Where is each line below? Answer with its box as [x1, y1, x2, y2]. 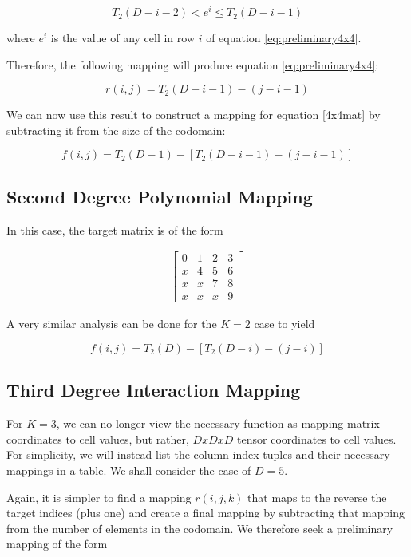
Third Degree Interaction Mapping [6, 377, 301, 402]
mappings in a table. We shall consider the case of [6, 461, 251, 478]
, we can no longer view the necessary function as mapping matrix [56, 415, 380, 432]
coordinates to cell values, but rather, [6, 430, 189, 447]
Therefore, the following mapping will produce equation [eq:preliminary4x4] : [6, 56, 379, 73]
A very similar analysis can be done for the [6, 315, 217, 332]
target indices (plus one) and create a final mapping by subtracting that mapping [6, 504, 405, 521]
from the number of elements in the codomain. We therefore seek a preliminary [6, 519, 393, 536]
